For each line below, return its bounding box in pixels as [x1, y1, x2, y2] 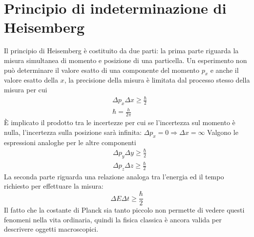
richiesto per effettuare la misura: [4, 181, 104, 191]
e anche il [210, 65, 239, 75]
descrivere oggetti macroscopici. [4, 224, 99, 234]
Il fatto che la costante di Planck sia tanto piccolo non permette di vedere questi [4, 205, 245, 215]
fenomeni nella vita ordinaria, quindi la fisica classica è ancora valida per [4, 214, 222, 224]
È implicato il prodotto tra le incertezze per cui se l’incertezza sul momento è [4, 117, 235, 128]
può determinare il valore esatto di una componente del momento [4, 65, 199, 75]
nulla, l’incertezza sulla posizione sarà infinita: [4, 127, 142, 137]
